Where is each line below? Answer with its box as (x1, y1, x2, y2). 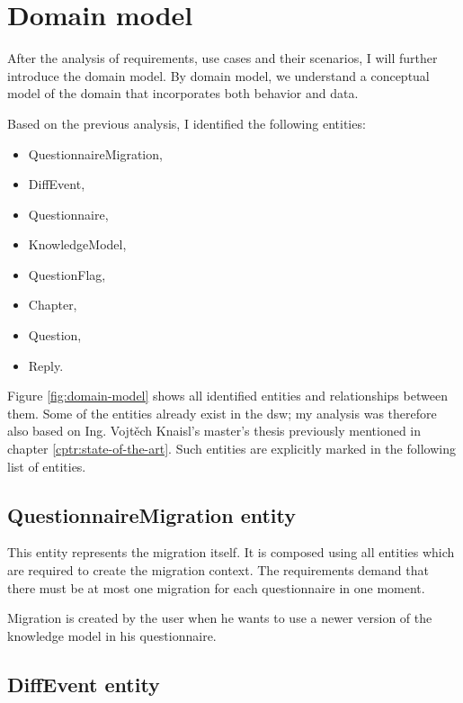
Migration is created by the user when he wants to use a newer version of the (7, 608, 432, 627)
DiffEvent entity (7, 670, 160, 698)
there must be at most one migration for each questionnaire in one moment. (7, 578, 425, 597)
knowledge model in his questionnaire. (7, 626, 217, 644)
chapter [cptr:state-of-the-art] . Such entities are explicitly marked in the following (7, 439, 456, 458)
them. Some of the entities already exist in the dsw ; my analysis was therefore (7, 403, 437, 422)
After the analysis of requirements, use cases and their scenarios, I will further (7, 49, 438, 68)
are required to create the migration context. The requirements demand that (7, 561, 429, 580)
